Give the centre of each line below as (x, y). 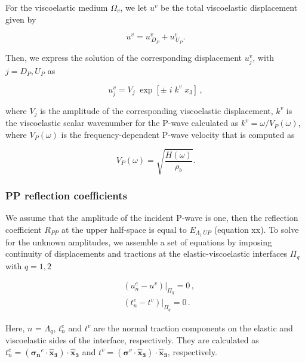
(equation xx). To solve (256, 229)
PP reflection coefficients (66, 195)
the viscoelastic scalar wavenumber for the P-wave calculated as (122, 123)
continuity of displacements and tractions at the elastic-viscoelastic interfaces (146, 253)
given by (21, 19)
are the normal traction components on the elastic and (193, 327)
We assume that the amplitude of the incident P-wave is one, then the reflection (152, 218)
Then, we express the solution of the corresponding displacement (124, 57)
